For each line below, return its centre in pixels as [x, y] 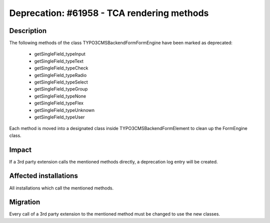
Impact [20, 150]
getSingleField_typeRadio [60, 75]
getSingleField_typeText [59, 61]
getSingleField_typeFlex [59, 103]
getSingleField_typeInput [60, 54]
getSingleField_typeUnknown [64, 110]
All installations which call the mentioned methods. [61, 188]
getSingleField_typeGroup [61, 89]
